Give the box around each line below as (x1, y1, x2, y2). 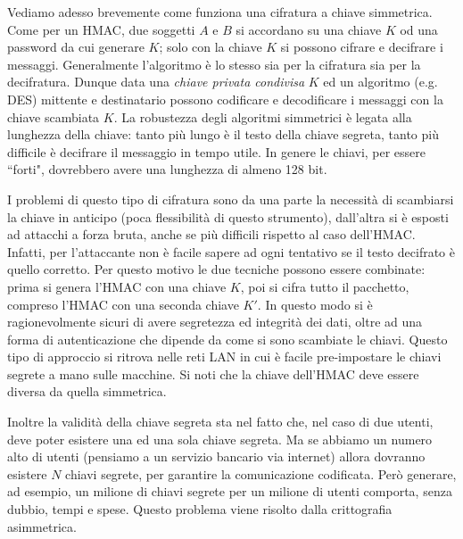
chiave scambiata (7, 107, 100, 126)
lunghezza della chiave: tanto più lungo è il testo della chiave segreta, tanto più (7, 125, 439, 144)
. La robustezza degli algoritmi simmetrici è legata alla (113, 107, 412, 126)
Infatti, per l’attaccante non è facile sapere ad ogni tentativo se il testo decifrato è (7, 242, 455, 261)
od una (400, 20, 438, 38)
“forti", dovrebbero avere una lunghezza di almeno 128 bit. (7, 160, 327, 178)
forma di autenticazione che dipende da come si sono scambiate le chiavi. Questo (7, 329, 448, 348)
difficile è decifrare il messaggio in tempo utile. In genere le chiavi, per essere (7, 142, 426, 161)
